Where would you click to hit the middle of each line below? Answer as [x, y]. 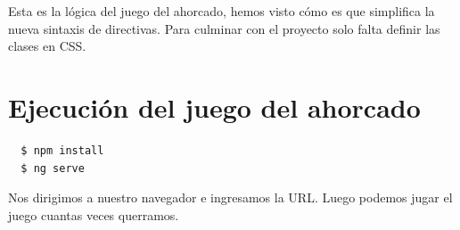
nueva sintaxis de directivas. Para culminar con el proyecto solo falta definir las [224, 28]
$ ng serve [53, 168]
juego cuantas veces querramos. [94, 214]
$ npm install [62, 150]
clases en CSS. [47, 46]
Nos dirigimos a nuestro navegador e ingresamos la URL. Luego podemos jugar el [230, 197]
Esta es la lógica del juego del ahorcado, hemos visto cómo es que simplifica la [222, 11]
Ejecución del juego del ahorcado [214, 107]
